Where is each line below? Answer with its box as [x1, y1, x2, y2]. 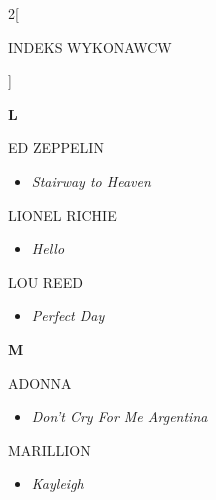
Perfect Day [31, 305, 105, 326]
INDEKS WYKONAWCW [8, 36, 172, 57]
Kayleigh [31, 473, 84, 494]
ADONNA [8, 372, 72, 393]
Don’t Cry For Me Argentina [31, 406, 208, 427]
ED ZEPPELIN [8, 137, 104, 158]
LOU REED [8, 271, 83, 292]
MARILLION [8, 439, 91, 460]
